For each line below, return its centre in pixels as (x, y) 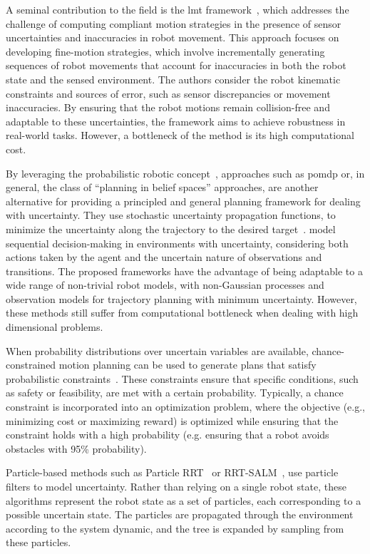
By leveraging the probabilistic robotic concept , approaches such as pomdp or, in (185, 173)
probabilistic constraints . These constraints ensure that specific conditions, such (182, 378)
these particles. (38, 542)
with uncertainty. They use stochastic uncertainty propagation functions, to (171, 215)
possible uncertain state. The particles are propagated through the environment (180, 514)
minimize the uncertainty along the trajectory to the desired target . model (171, 229)
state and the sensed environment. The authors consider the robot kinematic (173, 79)
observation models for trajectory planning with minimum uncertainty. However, (181, 298)
